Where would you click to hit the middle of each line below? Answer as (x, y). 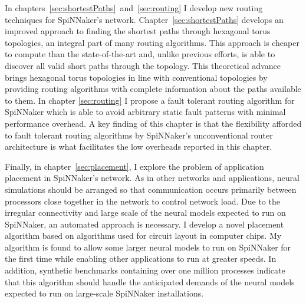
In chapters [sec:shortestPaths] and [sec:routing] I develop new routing (134, 8)
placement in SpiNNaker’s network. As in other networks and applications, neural (152, 178)
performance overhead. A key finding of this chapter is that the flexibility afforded (153, 123)
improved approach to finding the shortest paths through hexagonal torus (138, 31)
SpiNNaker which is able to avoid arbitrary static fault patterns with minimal (145, 112)
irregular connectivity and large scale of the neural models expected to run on (145, 213)
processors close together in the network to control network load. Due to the (142, 201)
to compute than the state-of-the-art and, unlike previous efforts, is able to (140, 54)
